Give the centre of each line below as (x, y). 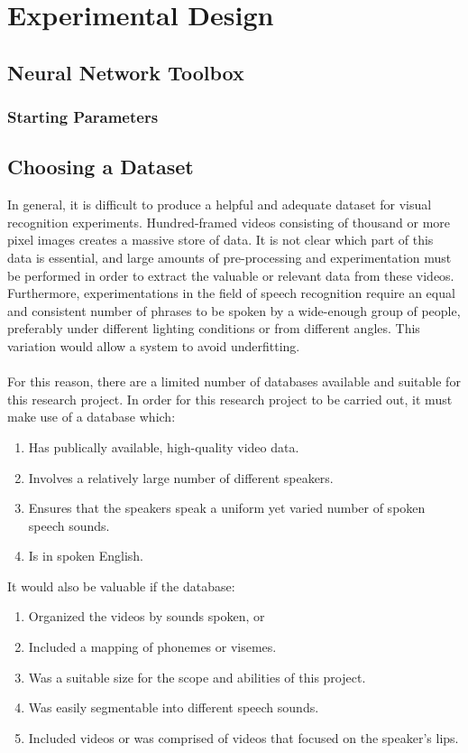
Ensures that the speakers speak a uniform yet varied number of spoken (227, 508)
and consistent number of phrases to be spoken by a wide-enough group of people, (234, 310)
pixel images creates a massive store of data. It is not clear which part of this (220, 240)
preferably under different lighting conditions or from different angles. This (214, 328)
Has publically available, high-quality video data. (164, 446)
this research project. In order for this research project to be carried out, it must (230, 399)
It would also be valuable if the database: (121, 586)
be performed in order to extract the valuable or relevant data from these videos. (231, 275)
